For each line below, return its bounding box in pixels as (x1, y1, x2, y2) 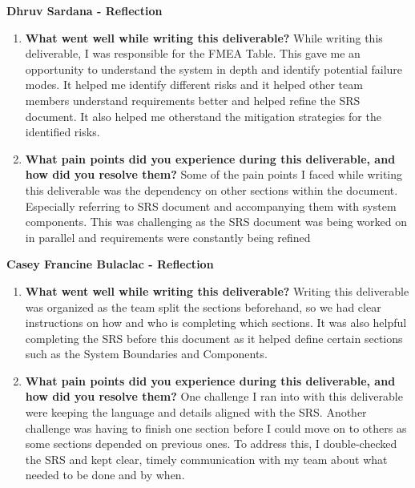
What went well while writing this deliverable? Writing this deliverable (25, 282, 409, 299)
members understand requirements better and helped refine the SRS (25, 91, 361, 108)
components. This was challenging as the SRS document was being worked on (25, 213, 407, 230)
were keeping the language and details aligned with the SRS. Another (25, 404, 367, 421)
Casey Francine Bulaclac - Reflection (6, 256, 214, 272)
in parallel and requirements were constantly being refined (25, 228, 311, 245)
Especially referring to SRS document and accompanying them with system (25, 197, 397, 214)
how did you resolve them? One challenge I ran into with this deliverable (25, 388, 403, 405)
